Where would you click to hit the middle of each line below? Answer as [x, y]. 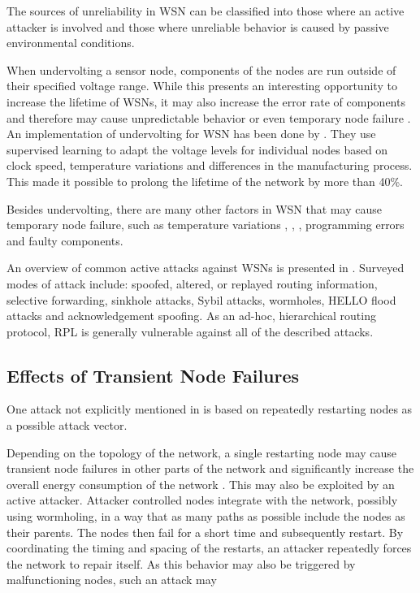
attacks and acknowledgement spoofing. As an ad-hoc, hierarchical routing [191, 316]
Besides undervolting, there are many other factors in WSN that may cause [194, 208]
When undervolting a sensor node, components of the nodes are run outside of [201, 69]
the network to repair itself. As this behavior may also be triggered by [181, 563]
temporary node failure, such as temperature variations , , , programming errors [206, 225]
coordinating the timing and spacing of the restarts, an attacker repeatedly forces [209, 548]
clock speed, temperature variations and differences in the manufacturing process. [210, 165]
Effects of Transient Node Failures [153, 375]
